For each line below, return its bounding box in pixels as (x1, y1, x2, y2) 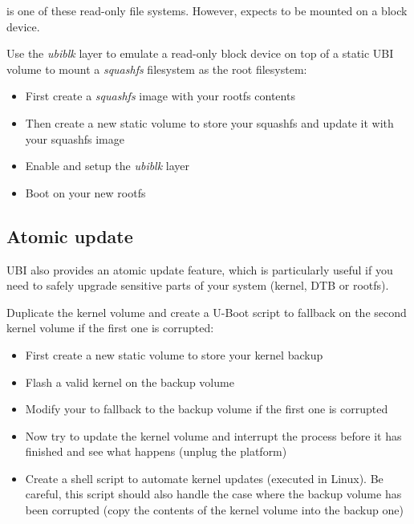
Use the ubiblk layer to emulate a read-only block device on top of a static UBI (6, 45, 394, 62)
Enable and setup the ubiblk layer (25, 157, 190, 174)
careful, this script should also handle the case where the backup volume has (25, 485, 402, 502)
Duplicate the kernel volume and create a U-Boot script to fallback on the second (6, 303, 407, 320)
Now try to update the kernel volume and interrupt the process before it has (25, 427, 402, 444)
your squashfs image (25, 130, 124, 147)
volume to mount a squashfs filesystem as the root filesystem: (6, 60, 307, 77)
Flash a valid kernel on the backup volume (25, 373, 234, 390)
